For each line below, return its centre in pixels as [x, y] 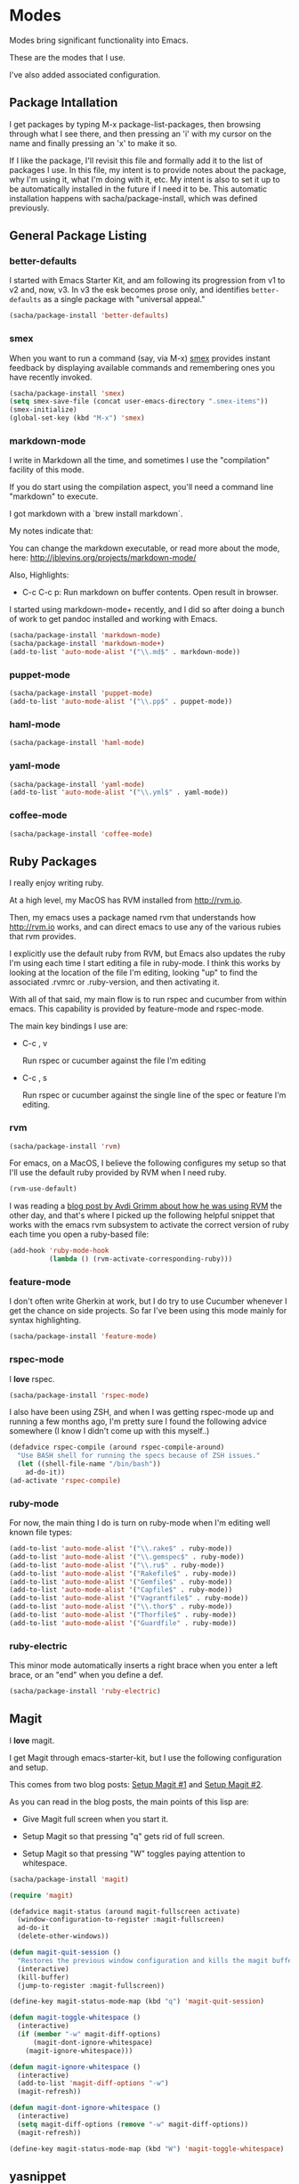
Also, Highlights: [39, 575]
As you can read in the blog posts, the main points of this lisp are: [129, 1802]
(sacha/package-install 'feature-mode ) [83, 1337]
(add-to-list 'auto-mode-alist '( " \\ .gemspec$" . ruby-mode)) [127, 1557]
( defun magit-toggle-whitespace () [75, 2018]
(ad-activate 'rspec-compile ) [65, 1480]
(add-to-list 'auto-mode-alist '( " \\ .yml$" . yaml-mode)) [119, 793]
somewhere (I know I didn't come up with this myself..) [109, 1431]
